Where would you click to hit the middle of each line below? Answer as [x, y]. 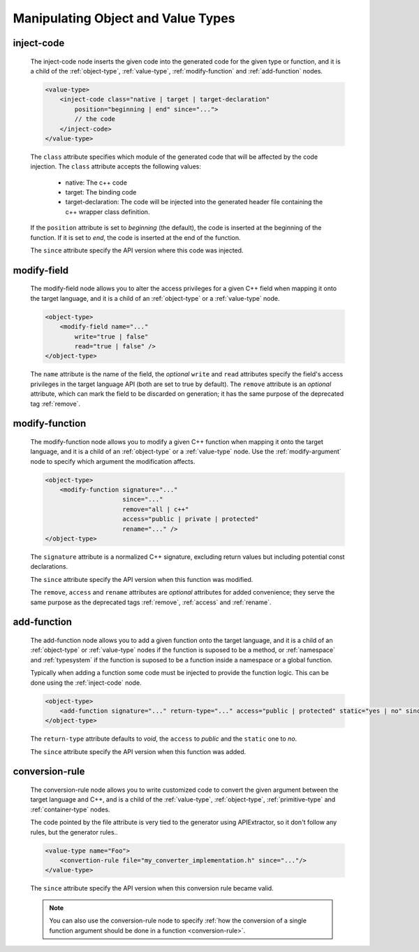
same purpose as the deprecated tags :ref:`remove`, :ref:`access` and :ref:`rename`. [151, 602]
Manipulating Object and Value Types [124, 18]
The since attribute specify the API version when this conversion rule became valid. [152, 888]
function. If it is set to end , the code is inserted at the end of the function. [135, 237]
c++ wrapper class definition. [108, 212]
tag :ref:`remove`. [55, 404]
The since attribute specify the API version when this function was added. [138, 751]
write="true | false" [111, 336]
